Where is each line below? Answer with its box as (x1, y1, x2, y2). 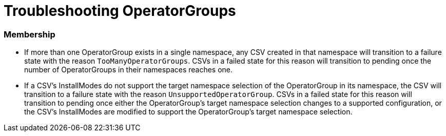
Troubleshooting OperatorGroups (4, 2, 236, 20)
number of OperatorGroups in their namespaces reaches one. (24, 65, 233, 74)
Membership (4, 29, 55, 40)
